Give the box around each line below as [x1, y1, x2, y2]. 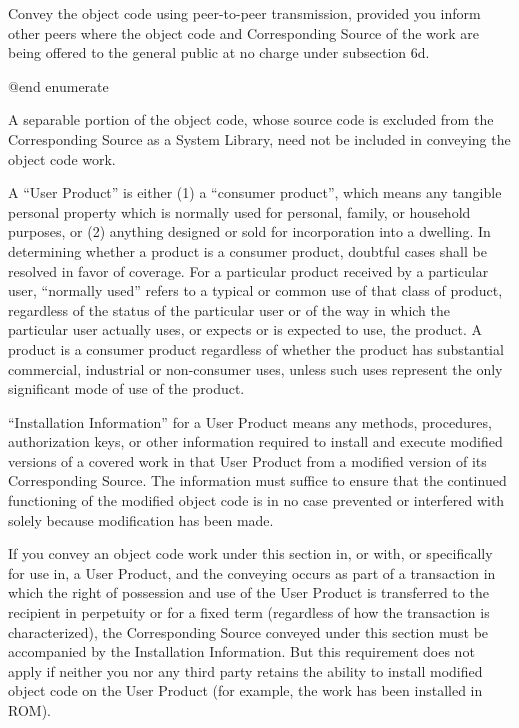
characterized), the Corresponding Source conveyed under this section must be [8, 621, 489, 642]
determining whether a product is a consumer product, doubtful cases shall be [8, 240, 487, 261]
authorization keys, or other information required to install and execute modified [8, 431, 503, 452]
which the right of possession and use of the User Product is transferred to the [8, 582, 489, 603]
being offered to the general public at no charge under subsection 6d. [8, 42, 430, 63]
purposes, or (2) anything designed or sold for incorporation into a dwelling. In [8, 221, 491, 242]
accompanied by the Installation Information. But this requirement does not [8, 641, 475, 662]
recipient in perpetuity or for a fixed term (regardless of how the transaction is [8, 602, 490, 623]
